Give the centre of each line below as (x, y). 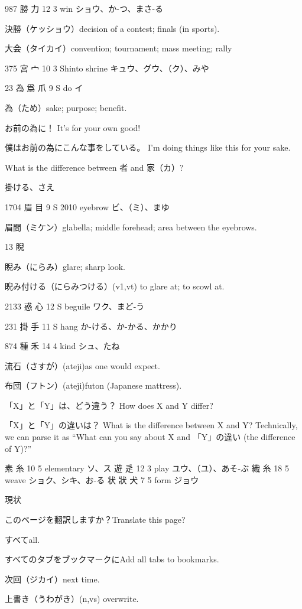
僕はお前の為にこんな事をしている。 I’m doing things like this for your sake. (148, 147)
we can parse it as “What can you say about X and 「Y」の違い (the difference (150, 437)
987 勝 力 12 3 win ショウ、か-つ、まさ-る (84, 8)
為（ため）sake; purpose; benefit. (66, 107)
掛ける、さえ (30, 187)
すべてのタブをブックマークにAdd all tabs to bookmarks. (112, 559)
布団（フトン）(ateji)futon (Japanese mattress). (93, 385)
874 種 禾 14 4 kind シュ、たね (62, 346)
